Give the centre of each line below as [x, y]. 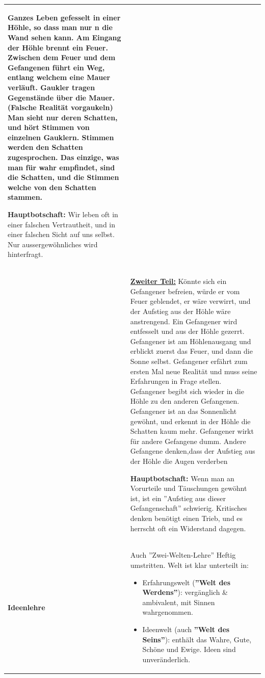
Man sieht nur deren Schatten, [63, 117]
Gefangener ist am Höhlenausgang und [191, 341]
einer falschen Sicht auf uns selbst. [61, 234]
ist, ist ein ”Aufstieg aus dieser [178, 498]
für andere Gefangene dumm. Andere [188, 441]
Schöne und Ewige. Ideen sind [189, 649]
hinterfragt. [25, 254]
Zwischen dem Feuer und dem [62, 57]
